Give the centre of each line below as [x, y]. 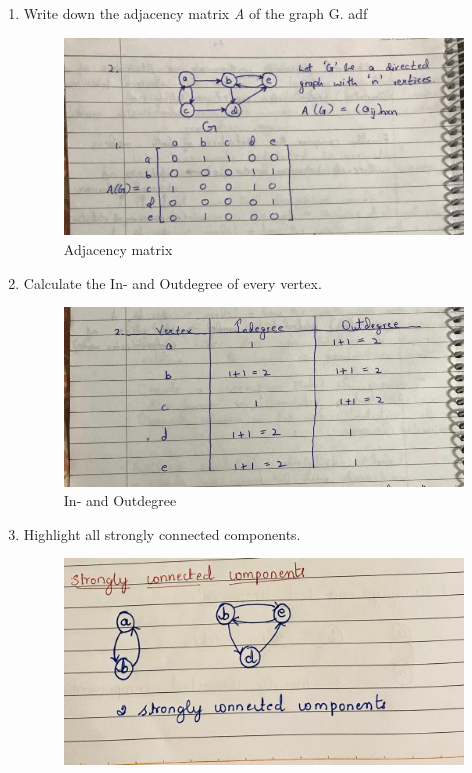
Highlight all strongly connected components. [162, 533]
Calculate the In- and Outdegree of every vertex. [172, 282]
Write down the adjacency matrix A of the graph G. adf [195, 13]
